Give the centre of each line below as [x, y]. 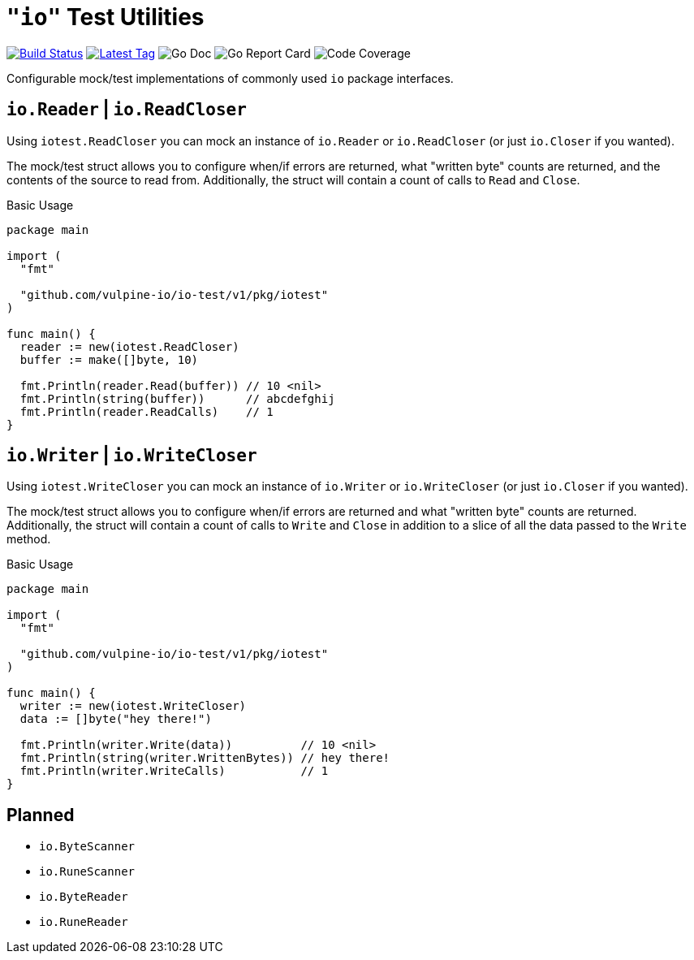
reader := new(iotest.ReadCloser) [129, 346]
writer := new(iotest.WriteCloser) [133, 706]
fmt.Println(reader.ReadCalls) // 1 [147, 411]
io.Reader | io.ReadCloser [127, 110]
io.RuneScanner [87, 872]
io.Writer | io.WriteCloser [132, 456]
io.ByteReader [84, 897]
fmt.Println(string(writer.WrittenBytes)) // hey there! [205, 758]
